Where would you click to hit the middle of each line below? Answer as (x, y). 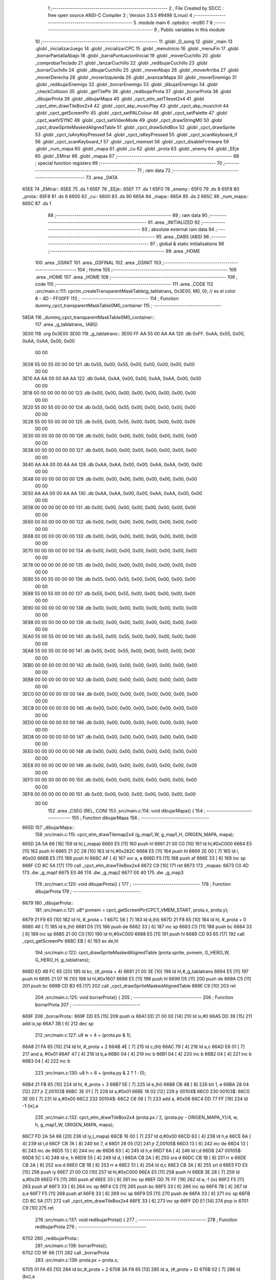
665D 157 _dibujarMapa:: (48, 827)
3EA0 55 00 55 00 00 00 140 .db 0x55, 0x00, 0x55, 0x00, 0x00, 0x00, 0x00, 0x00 (109, 636)
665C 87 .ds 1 (37, 204)
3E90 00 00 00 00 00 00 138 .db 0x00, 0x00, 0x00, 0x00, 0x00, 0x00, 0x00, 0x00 (110, 608)
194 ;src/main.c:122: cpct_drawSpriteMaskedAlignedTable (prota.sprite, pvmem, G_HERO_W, (132, 953)
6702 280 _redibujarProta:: (51, 1239)
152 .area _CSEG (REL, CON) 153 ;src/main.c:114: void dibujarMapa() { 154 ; (126, 810)
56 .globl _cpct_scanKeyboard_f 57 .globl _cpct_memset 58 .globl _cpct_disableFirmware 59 (132, 142)
